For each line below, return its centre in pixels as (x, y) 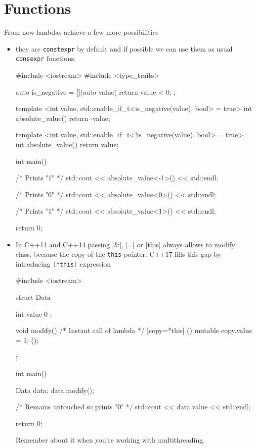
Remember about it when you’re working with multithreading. (110, 440)
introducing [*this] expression (63, 263)
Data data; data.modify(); (55, 390)
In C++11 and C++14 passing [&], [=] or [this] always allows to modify (125, 244)
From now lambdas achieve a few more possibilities (81, 32)
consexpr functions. (46, 58)
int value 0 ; (34, 313)
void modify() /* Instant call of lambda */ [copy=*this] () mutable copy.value (134, 330)
